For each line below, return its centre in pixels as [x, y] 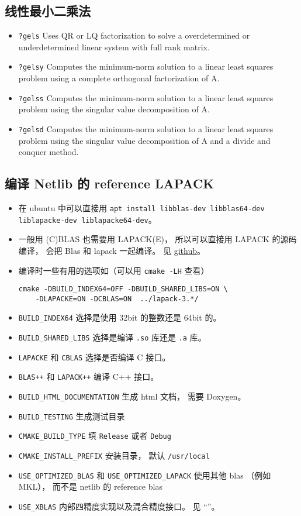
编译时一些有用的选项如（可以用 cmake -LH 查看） [114, 270]
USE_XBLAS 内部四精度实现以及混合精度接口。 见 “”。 [119, 506]
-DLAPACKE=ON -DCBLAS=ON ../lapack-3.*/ [117, 299]
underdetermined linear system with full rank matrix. [114, 47]
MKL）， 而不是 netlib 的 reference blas [90, 486]
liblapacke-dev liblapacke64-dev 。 [87, 219]
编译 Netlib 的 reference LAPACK [110, 183]
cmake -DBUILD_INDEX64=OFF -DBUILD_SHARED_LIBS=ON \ [123, 289]
